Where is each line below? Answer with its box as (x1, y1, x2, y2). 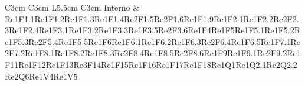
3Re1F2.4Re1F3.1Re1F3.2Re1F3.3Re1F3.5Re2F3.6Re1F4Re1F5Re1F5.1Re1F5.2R (5, 24, 301, 36)
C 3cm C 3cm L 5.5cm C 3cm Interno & (5, 1, 140, 13)
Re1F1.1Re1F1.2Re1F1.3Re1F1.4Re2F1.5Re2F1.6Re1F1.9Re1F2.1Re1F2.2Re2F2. (5, 12, 299, 25)
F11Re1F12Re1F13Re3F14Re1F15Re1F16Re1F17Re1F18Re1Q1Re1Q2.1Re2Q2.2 (5, 58, 297, 70)
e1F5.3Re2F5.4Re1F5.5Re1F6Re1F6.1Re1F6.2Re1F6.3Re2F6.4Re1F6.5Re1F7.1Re (5, 35, 300, 47)
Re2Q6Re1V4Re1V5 (5, 70, 78, 82)
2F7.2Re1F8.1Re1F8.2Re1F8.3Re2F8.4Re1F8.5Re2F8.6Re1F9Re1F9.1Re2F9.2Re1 (5, 47, 301, 59)
